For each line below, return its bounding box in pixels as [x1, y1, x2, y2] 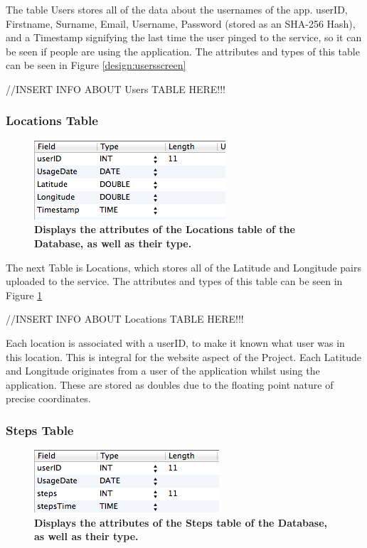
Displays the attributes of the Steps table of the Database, [34, 515, 328, 530]
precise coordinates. [6, 391, 91, 406]
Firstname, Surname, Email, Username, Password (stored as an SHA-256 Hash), [6, 16, 356, 31]
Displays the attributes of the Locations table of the [34, 222, 295, 237]
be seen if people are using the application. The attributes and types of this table [6, 43, 360, 58]
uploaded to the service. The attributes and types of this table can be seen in [6, 274, 343, 289]
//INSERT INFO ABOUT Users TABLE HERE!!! [6, 81, 225, 96]
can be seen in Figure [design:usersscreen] [6, 58, 186, 72]
